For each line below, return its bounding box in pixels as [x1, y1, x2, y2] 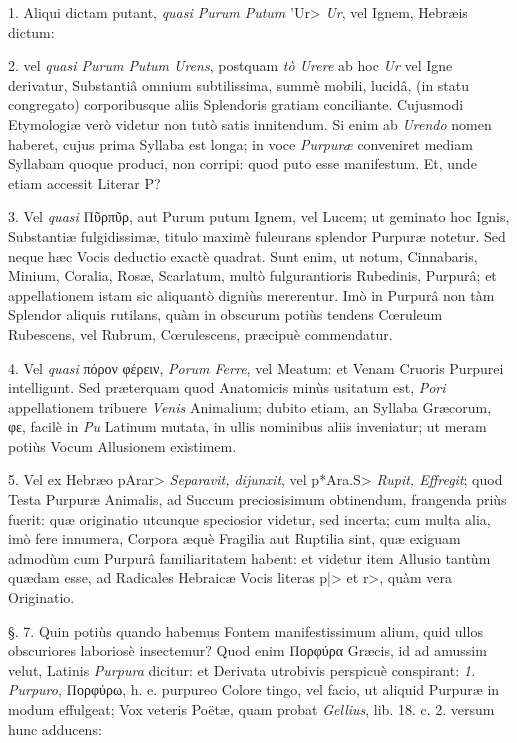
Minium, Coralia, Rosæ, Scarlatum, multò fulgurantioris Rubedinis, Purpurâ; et [8, 265, 497, 286]
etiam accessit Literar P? [8, 172, 161, 193]
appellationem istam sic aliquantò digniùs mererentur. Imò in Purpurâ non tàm [8, 284, 495, 305]
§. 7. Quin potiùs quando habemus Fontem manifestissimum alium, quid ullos [8, 620, 483, 641]
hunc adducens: [8, 718, 102, 739]
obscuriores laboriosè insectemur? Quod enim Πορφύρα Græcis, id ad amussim [8, 640, 487, 661]
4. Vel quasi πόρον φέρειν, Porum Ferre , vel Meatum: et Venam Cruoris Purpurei [8, 357, 504, 378]
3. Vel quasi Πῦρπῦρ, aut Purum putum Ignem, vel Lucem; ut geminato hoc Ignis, [8, 206, 510, 227]
